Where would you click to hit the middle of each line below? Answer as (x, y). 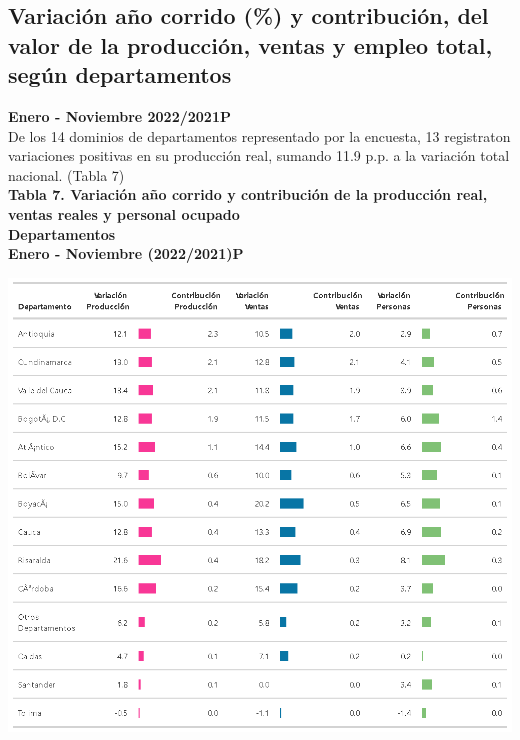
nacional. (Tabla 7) (66, 174)
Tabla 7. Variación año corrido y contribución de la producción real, (248, 194)
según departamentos (120, 74)
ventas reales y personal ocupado (124, 213)
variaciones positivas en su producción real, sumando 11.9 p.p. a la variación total (259, 155)
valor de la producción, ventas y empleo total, (250, 44)
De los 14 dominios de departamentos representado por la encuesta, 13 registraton (259, 135)
